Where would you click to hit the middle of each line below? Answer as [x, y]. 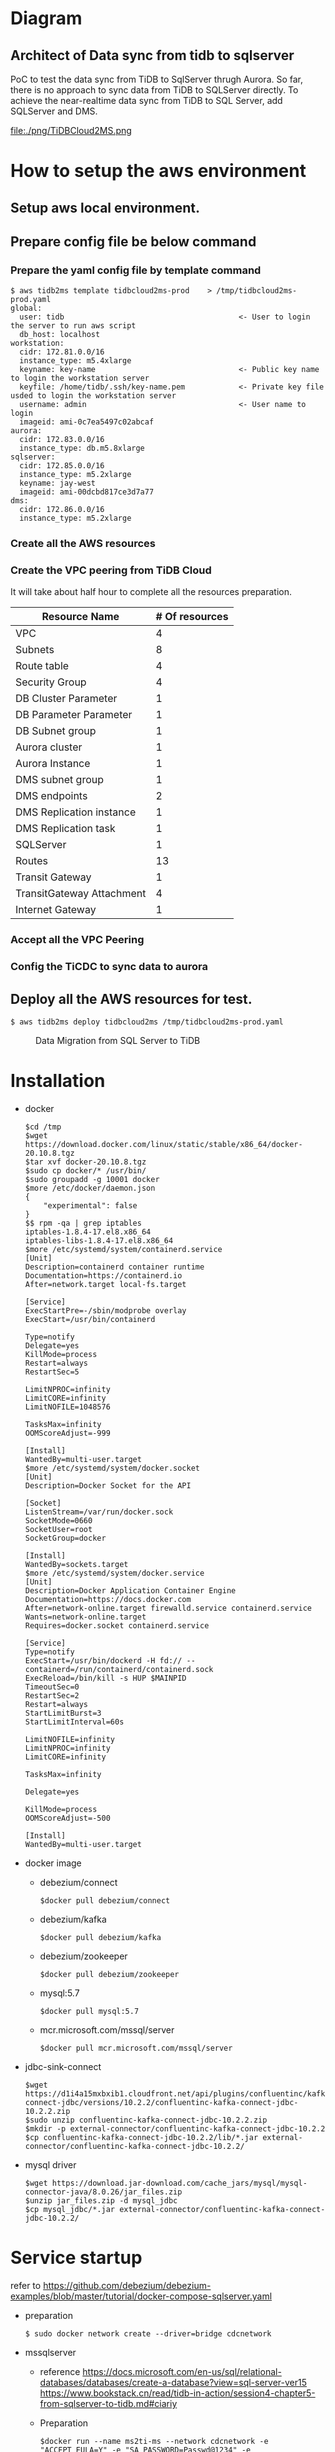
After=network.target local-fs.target [105, 1285]
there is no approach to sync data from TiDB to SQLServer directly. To [154, 90]
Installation [58, 1081]
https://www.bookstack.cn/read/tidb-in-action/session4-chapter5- [177, 2393]
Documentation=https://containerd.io [103, 1276]
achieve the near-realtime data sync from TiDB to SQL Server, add [146, 100]
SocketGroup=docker [65, 1538]
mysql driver [50, 2165]
